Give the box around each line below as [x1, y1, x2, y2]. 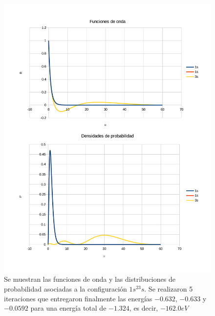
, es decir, [129, 303, 158, 313]
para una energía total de [30, 303, 107, 313]
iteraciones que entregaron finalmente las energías [4, 293, 152, 303]
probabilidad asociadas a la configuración [4, 284, 127, 294]
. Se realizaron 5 [144, 284, 193, 294]
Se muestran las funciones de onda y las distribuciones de [4, 274, 175, 284]
